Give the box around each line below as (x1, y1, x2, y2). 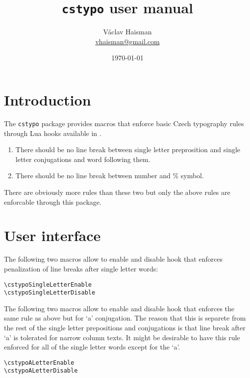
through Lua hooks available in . (4, 128, 101, 138)
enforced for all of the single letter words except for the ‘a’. (4, 342, 180, 352)
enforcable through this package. (4, 196, 101, 207)
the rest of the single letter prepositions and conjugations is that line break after (4, 323, 246, 332)
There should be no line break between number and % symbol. (15, 170, 204, 181)
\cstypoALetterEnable (4, 359, 75, 366)
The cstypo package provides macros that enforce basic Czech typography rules (4, 118, 244, 128)
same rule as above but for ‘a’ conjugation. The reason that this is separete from (4, 313, 246, 323)
